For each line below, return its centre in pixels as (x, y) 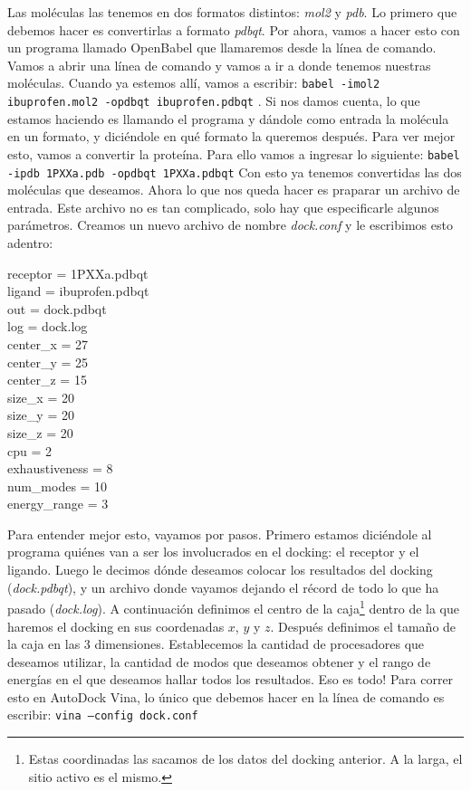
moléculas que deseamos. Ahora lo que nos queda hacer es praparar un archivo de (234, 190)
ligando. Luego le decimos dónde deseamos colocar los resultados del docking (220, 570)
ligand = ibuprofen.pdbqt (78, 291)
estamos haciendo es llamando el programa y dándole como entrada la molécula (228, 118)
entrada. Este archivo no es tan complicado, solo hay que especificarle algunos (223, 207)
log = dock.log (48, 326)
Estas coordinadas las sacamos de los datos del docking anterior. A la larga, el (245, 759)
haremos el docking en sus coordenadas (116, 626)
